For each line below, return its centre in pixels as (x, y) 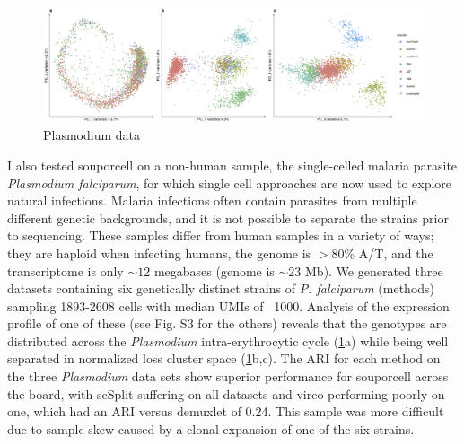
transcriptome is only (66, 270)
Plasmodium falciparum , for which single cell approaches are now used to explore (230, 183)
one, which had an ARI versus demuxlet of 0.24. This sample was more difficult (226, 411)
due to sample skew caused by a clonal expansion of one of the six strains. (211, 428)
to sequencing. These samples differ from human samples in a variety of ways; (221, 235)
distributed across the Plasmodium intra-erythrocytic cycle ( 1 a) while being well (228, 340)
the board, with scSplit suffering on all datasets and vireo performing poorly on (226, 393)
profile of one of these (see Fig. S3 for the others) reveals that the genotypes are (227, 323)
